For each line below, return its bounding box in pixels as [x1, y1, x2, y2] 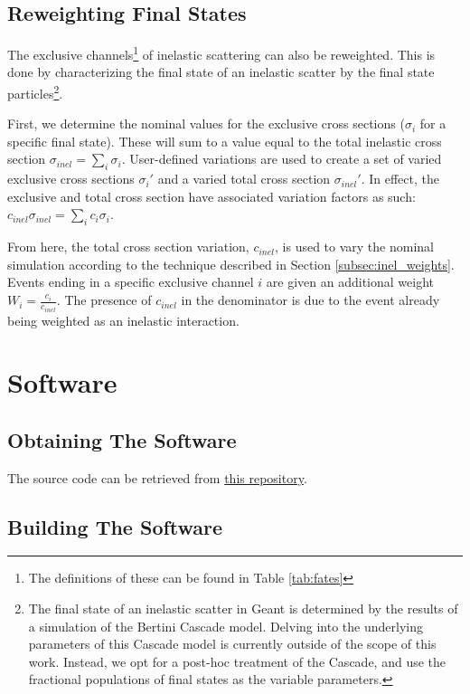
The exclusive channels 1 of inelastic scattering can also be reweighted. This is [7, 43, 436, 63]
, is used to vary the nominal [275, 237, 434, 256]
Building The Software [7, 512, 223, 540]
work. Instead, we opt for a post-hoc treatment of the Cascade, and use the [28, 651, 446, 670]
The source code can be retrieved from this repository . [7, 468, 307, 487]
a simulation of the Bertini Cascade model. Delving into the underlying [28, 616, 423, 635]
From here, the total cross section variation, [7, 237, 249, 256]
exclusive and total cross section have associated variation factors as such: [7, 186, 416, 205]
